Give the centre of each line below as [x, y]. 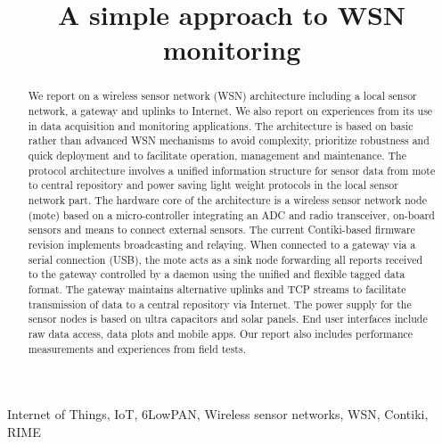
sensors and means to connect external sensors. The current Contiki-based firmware [221, 230]
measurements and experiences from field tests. [137, 348]
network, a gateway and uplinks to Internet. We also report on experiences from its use [230, 111]
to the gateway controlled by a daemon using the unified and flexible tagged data [217, 274]
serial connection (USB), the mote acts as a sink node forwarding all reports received [225, 259]
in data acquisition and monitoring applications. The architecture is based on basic [221, 125]
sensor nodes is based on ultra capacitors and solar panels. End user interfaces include [228, 319]
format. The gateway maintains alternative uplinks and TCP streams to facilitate [217, 288]
